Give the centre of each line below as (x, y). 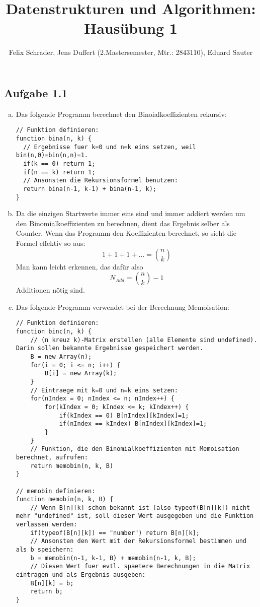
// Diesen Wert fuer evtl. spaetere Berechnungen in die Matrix (140, 566)
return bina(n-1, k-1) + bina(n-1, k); (90, 189)
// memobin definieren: (56, 491)
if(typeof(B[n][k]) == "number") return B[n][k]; (115, 533)
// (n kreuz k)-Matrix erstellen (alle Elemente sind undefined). (144, 340)
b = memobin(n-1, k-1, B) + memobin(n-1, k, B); (113, 558)
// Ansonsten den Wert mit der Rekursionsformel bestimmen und (138, 541)
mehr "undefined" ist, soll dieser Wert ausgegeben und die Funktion (135, 516)
